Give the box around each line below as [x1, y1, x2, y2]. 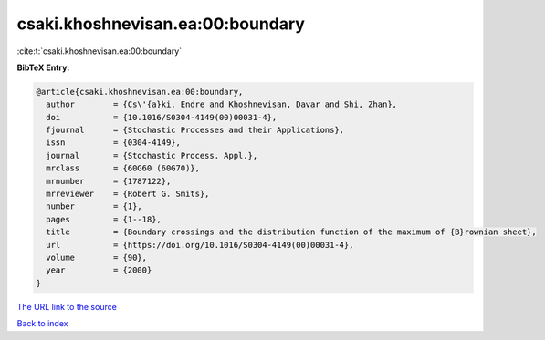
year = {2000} [46, 265, 152, 275]
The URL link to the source [16, 301, 118, 312]
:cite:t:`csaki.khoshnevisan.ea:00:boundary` [16, 46, 183, 57]
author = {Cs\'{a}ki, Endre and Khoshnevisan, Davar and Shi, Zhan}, [46, 99, 397, 109]
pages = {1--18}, [46, 214, 162, 224]
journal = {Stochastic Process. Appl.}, [46, 150, 258, 160]
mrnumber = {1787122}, [46, 176, 172, 186]
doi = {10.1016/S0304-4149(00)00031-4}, [46, 112, 278, 122]
